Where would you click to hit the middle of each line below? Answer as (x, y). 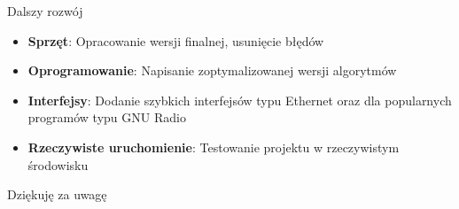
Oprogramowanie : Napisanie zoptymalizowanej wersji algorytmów (212, 70)
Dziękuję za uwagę (57, 194)
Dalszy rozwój (45, 11)
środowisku (58, 164)
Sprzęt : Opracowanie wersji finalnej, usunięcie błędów (176, 40)
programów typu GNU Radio (107, 117)
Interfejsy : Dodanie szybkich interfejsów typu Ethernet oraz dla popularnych (240, 100)
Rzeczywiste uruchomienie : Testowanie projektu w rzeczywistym (214, 147)
